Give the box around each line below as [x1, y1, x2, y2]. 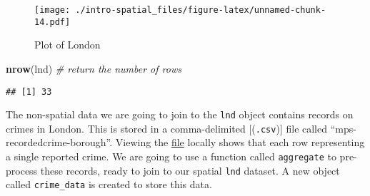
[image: [34, 5, 71, 15]
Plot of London [34, 37, 101, 52]
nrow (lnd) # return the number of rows [6, 61, 181, 76]
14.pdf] [34, 16, 71, 27]
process [6, 163, 38, 177]
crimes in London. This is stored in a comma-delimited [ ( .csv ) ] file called [6, 120, 328, 135]
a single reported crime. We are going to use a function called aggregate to [6, 149, 336, 164]
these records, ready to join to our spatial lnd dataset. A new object [40, 163, 340, 177]
